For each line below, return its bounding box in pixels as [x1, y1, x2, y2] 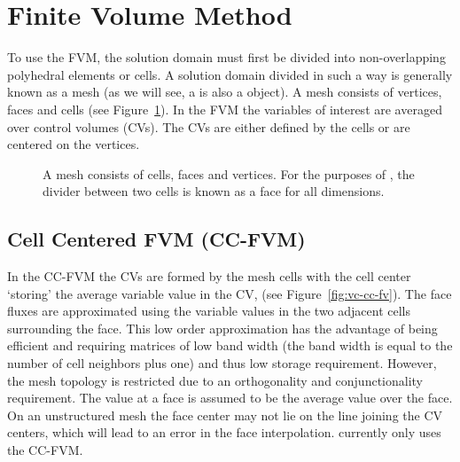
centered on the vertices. [7, 135, 140, 153]
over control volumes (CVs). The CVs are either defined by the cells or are [7, 117, 410, 136]
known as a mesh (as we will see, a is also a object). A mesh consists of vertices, [7, 82, 442, 101]
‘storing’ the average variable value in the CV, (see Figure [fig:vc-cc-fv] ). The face [7, 284, 452, 302]
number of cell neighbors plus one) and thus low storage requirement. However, [7, 354, 437, 372]
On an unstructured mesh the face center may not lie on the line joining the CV [7, 405, 443, 424]
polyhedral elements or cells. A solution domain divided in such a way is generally [7, 65, 453, 83]
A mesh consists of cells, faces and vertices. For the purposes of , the [43, 164, 415, 183]
